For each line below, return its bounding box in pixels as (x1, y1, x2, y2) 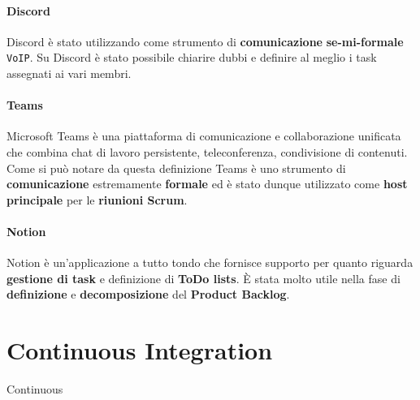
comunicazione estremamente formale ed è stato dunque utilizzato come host (6, 175, 408, 192)
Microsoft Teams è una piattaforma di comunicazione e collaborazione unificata (6, 127, 401, 144)
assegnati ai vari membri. (6, 65, 132, 82)
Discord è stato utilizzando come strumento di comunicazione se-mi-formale (6, 32, 404, 49)
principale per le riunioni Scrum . (6, 191, 188, 208)
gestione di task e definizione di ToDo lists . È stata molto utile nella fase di (6, 269, 401, 286)
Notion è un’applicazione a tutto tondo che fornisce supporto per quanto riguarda (6, 254, 414, 271)
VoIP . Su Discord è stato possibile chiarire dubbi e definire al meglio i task (6, 49, 377, 66)
